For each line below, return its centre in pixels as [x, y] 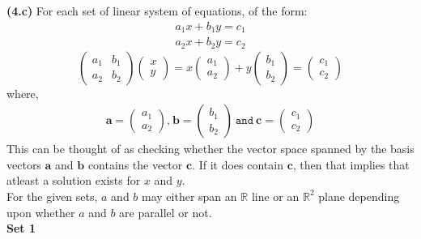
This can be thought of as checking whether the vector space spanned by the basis [210, 149]
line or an [275, 196]
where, [23, 93]
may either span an [189, 196]
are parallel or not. [166, 212]
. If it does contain [238, 164]
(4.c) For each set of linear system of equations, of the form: [157, 11]
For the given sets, [52, 196]
